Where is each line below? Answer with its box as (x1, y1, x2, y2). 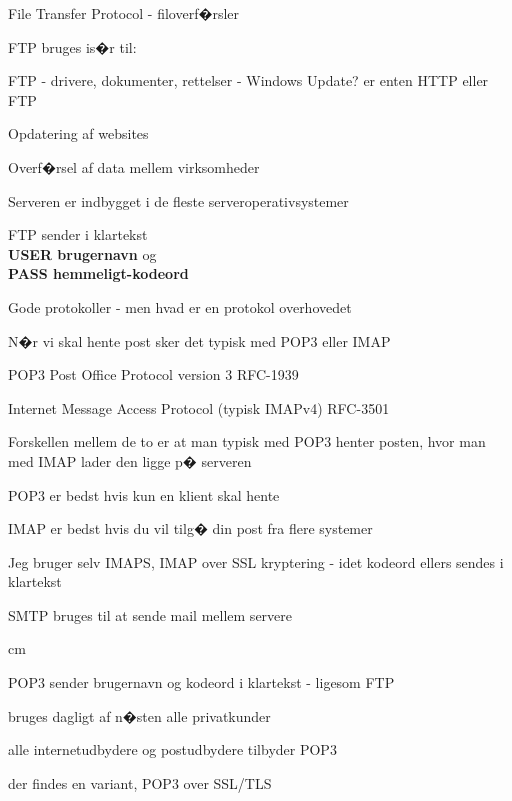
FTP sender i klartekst (8, 224, 148, 245)
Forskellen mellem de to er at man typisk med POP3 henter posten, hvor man (8, 431, 486, 452)
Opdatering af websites (8, 123, 149, 144)
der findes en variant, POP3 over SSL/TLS (8, 772, 272, 793)
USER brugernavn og (8, 243, 157, 264)
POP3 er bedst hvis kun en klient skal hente (8, 484, 280, 505)
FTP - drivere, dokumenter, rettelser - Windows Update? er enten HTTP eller (8, 70, 489, 91)
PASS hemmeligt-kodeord (8, 263, 189, 284)
